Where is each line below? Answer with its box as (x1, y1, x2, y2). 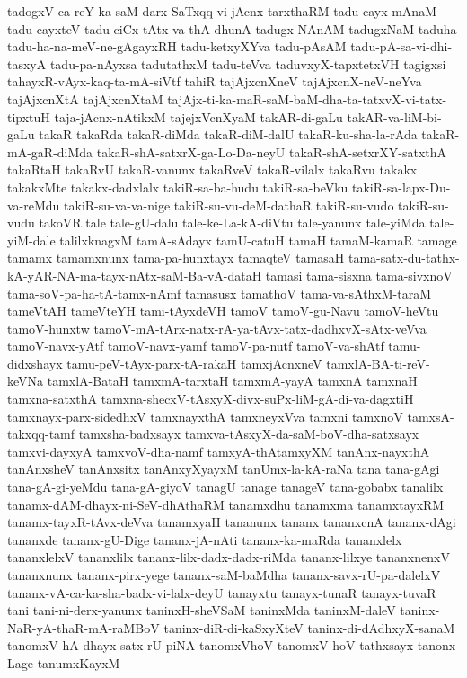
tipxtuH (7, 107, 50, 126)
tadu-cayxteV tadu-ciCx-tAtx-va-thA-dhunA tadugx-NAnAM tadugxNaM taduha (7, 19, 457, 38)
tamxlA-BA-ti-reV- (326, 353, 430, 372)
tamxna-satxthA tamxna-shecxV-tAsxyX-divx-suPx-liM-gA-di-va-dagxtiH (7, 389, 414, 408)
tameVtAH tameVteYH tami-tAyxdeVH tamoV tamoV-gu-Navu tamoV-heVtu (7, 301, 439, 320)
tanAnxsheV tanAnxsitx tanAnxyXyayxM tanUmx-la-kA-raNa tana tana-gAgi (7, 459, 440, 478)
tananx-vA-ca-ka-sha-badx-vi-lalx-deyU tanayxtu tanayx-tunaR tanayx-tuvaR (7, 583, 436, 602)
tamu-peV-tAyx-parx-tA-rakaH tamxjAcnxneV (66, 353, 322, 372)
